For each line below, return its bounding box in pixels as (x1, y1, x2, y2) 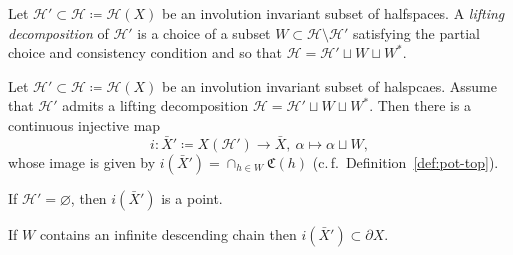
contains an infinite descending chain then (39, 223, 297, 244)
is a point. (161, 187, 223, 208)
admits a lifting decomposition (62, 95, 249, 116)
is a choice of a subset (137, 22, 271, 43)
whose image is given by (8, 151, 156, 172)
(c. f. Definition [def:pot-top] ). (312, 151, 499, 172)
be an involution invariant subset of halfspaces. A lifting (162, 3, 505, 23)
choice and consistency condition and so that (8, 42, 283, 63)
